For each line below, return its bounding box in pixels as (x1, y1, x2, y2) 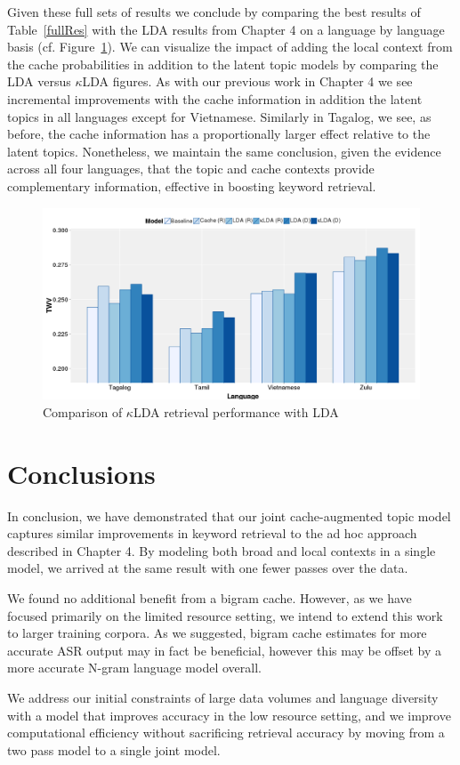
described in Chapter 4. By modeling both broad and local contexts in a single (7, 541, 436, 560)
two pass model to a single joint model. (7, 740, 221, 759)
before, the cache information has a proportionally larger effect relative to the (7, 125, 431, 143)
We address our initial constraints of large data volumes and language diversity (7, 688, 439, 706)
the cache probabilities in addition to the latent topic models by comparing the (7, 54, 439, 73)
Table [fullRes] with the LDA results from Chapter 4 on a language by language (7, 20, 445, 38)
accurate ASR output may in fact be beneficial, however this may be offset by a (7, 640, 442, 659)
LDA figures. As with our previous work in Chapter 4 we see (82, 72, 413, 91)
